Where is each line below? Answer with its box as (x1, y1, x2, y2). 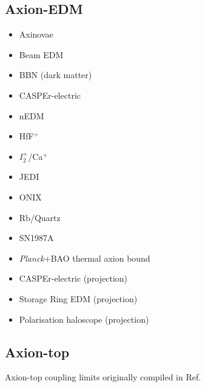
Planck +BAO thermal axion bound (19, 251, 150, 264)
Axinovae (19, 28, 53, 41)
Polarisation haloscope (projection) (19, 313, 149, 325)
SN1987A (19, 231, 54, 244)
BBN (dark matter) (19, 68, 92, 81)
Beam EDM (19, 48, 64, 61)
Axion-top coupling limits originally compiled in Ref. (5, 371, 201, 383)
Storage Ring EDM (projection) (19, 292, 138, 305)
